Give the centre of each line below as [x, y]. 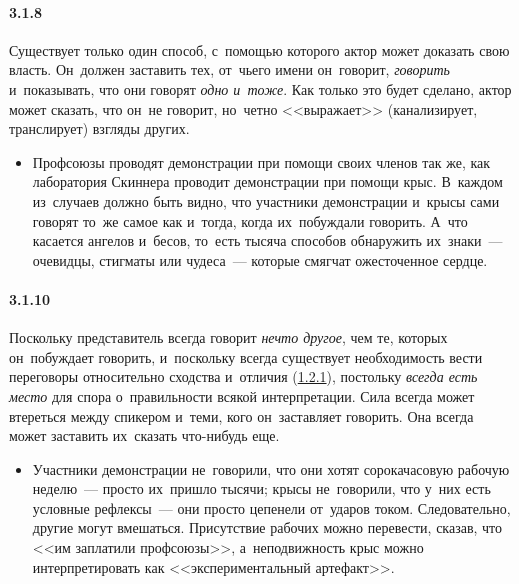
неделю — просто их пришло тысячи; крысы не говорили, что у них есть [261, 488]
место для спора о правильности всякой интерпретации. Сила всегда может [242, 395]
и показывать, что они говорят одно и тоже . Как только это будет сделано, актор [260, 88]
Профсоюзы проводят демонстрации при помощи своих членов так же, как [261, 161]
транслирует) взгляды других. [99, 128]
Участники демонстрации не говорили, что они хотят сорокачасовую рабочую [271, 468]
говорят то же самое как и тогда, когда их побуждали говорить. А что [250, 220]
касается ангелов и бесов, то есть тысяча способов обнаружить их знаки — [267, 240]
